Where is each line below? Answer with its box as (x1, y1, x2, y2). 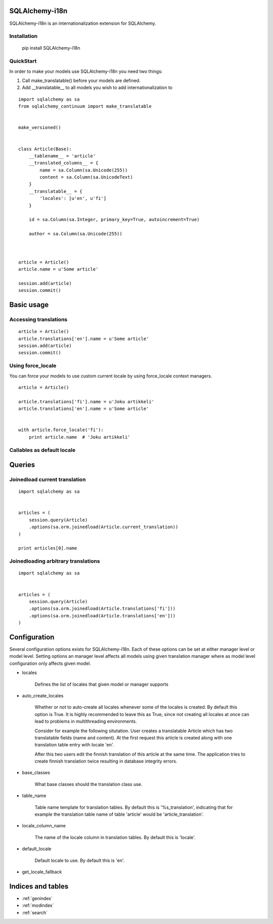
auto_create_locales (22, 692, 64, 698)
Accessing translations (9, 316, 68, 323)
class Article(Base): (18, 146, 72, 152)
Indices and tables (9, 882, 69, 891)
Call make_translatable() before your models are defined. (22, 77, 141, 83)
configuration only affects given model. (9, 660, 91, 666)
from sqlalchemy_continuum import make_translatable (18, 104, 152, 109)
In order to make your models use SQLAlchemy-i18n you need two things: (9, 68, 163, 74)
